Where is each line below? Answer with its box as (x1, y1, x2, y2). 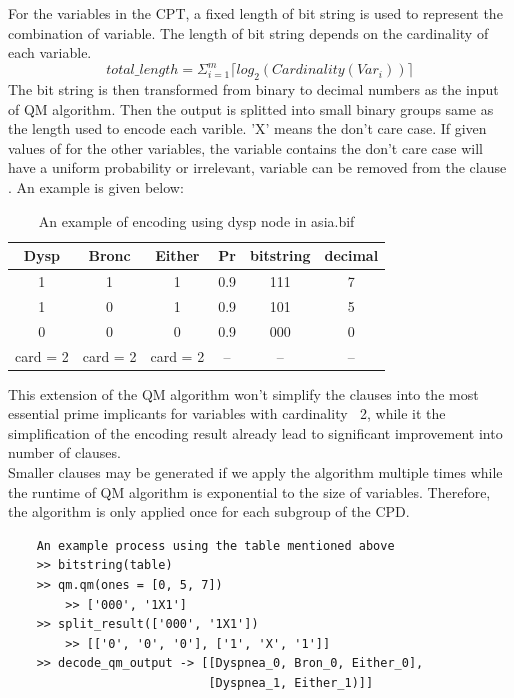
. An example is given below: (8, 177, 184, 198)
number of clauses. (8, 442, 121, 463)
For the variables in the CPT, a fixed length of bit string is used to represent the (8, 3, 503, 23)
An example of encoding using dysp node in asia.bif (38, 210, 355, 231)
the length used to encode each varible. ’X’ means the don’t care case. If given (8, 118, 487, 139)
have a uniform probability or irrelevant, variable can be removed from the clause (8, 157, 507, 178)
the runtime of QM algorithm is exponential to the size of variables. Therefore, (8, 481, 491, 502)
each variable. (8, 42, 92, 63)
